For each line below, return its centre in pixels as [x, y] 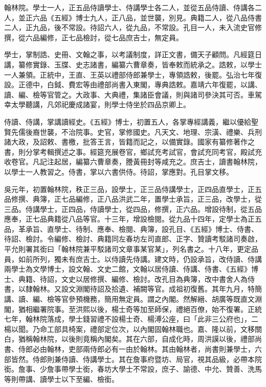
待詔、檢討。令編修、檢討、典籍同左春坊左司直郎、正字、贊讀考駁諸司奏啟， [133, 239]
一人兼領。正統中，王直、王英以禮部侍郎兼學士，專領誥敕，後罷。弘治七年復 [133, 74]
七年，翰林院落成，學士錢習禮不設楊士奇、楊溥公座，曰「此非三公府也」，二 [131, 319]
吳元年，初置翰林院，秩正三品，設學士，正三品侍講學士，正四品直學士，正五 [133, 189]
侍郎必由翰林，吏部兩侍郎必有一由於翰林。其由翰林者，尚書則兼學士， [136, 349]
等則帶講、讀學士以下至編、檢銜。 [61, 379]
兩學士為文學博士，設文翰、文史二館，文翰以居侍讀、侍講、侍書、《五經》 [128, 269]
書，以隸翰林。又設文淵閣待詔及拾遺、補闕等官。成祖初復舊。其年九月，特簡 [133, 289]
